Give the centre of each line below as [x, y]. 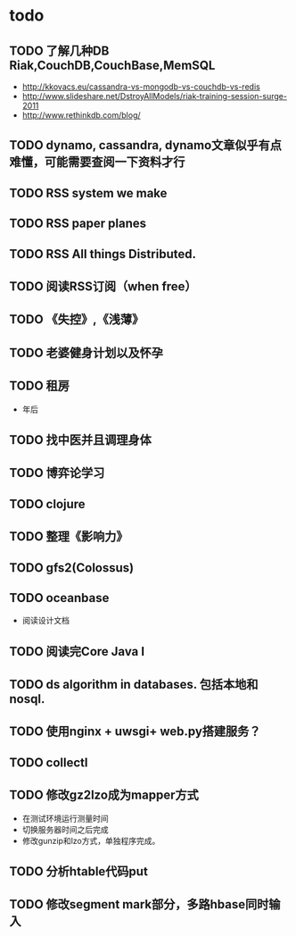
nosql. [27, 699]
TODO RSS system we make [88, 193]
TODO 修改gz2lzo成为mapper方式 [104, 795]
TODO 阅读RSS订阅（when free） [103, 286]
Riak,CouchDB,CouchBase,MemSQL [112, 65]
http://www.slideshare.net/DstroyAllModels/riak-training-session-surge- [155, 96]
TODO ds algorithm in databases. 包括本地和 [134, 685]
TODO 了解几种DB [59, 50]
